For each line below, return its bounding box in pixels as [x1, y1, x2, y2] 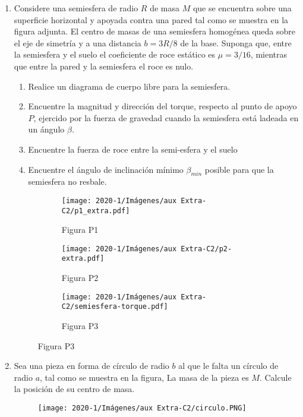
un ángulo [28, 123, 65, 135]
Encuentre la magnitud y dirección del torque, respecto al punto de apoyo [28, 100, 297, 112]
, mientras [250, 48, 288, 61]
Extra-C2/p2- [181, 244, 232, 253]
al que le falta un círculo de [178, 359, 279, 372]
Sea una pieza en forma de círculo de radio [14, 359, 169, 372]
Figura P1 [61, 223, 99, 236]
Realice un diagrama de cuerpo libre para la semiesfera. [28, 80, 231, 92]
